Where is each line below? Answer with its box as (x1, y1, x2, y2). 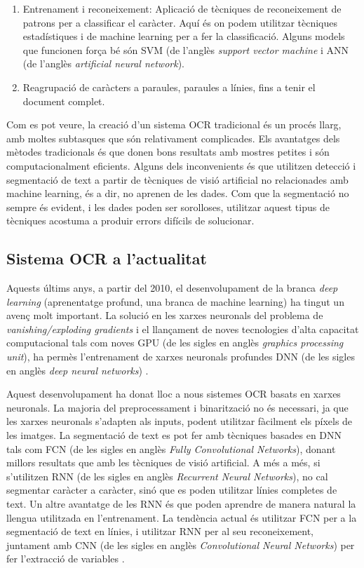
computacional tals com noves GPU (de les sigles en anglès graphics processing (6, 335, 344, 350)
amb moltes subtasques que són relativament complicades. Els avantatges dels (6, 130, 340, 145)
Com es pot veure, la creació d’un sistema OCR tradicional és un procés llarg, (6, 117, 342, 132)
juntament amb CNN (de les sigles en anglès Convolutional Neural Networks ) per (6, 537, 355, 552)
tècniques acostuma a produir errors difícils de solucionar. (6, 213, 255, 228)
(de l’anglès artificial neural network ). (22, 56, 184, 71)
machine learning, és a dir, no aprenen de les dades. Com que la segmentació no (6, 186, 349, 201)
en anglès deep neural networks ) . (6, 363, 149, 377)
